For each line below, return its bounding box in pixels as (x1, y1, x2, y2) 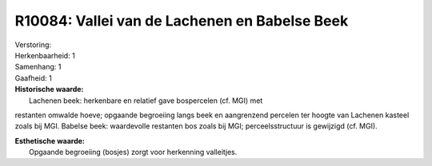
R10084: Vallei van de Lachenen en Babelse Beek (14, 12, 349, 30)
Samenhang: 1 (14, 62, 62, 72)
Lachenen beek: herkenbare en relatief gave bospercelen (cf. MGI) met (29, 96, 263, 105)
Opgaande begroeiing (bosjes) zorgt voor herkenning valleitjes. (29, 148, 238, 157)
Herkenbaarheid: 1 (14, 50, 75, 60)
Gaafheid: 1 (14, 73, 52, 83)
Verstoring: (14, 40, 52, 49)
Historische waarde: (14, 85, 84, 94)
